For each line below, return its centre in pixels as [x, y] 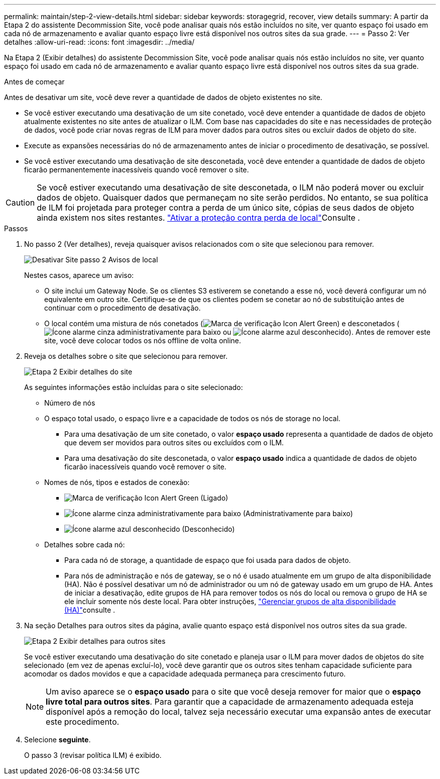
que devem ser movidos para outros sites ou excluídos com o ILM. [174, 443]
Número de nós [70, 403]
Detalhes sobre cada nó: [85, 545]
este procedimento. [83, 722]
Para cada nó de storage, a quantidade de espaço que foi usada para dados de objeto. [208, 560]
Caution [20, 203]
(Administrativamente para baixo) [298, 513]
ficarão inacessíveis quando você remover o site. [145, 467]
